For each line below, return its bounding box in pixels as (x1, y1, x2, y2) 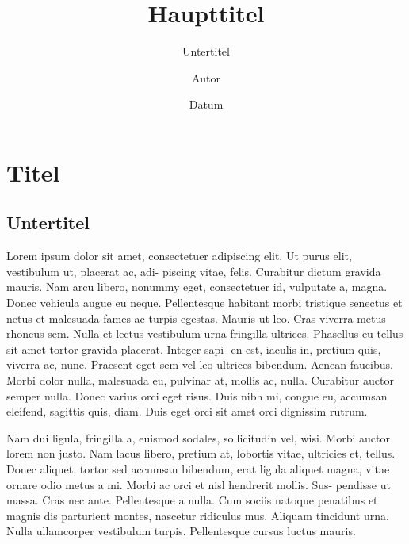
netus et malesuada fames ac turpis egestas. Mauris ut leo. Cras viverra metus (6, 309, 386, 326)
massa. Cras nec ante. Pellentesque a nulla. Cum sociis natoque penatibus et (6, 492, 378, 508)
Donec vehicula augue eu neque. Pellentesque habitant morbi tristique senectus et (6, 294, 403, 311)
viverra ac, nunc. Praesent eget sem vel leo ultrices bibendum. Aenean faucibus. (6, 356, 393, 373)
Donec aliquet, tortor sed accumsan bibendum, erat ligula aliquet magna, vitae (6, 461, 390, 477)
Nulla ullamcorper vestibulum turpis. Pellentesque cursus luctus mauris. (6, 523, 356, 539)
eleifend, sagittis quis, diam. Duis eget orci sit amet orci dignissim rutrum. (6, 403, 368, 419)
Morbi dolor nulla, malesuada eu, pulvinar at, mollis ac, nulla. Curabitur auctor (6, 372, 394, 389)
